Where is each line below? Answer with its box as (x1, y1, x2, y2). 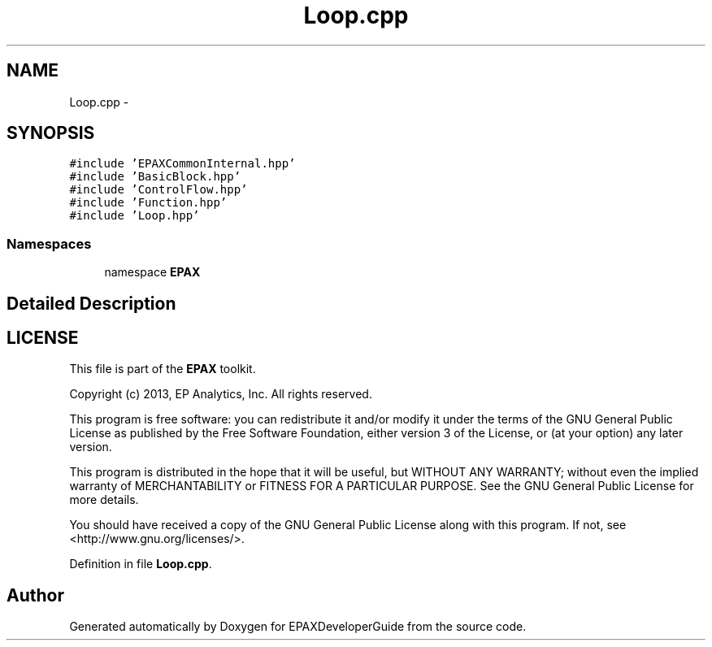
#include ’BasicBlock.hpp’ (69, 170, 241, 184)
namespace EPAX (104, 265, 201, 280)
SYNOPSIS (7, 123, 95, 144)
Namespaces (7, 235, 92, 252)
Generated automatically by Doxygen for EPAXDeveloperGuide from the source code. (69, 619, 527, 634)
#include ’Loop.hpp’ (69, 209, 200, 223)
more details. (69, 493, 139, 507)
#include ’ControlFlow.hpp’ (69, 183, 248, 197)
